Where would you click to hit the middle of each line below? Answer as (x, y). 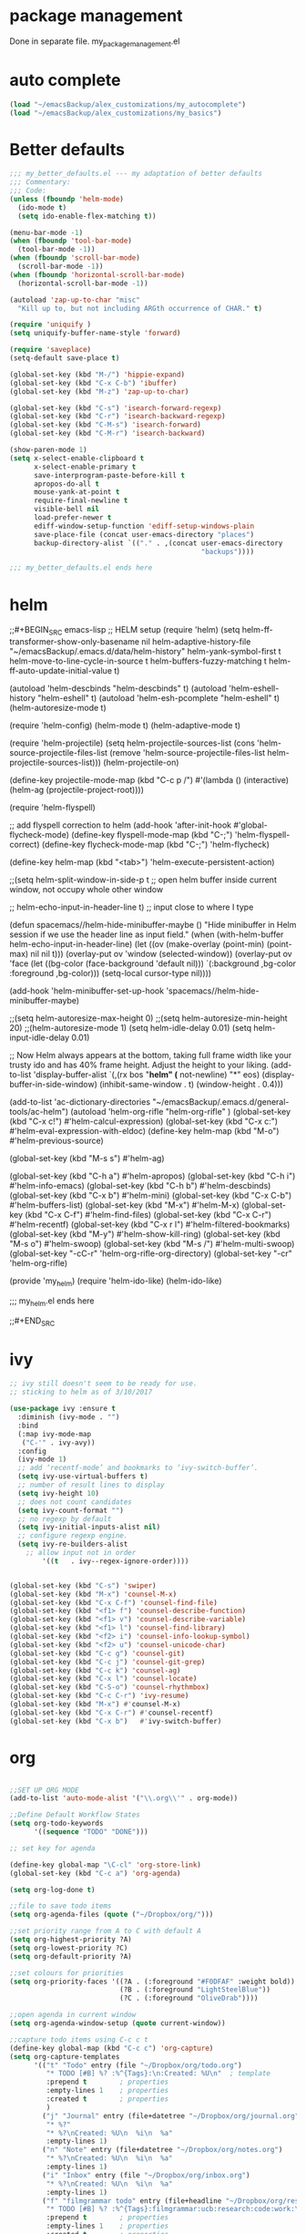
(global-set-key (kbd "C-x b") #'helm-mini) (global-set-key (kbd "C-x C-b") (151, 1196)
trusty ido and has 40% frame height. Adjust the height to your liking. (139, 1065)
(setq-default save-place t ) (65, 358)
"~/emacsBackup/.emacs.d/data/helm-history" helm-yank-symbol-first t (145, 652)
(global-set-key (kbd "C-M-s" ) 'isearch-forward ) (106, 425)
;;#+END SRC (32, 1321)
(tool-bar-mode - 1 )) (56, 250)
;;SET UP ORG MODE (44, 1790)
